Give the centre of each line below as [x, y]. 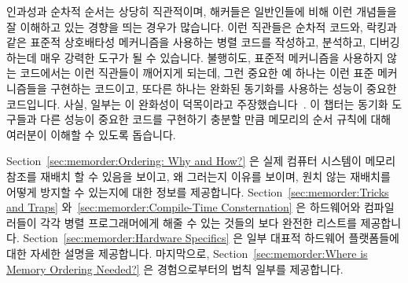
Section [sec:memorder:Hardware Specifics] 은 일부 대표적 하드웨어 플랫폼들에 [211, 238]
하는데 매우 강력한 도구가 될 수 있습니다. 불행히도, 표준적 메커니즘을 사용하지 [195, 57]
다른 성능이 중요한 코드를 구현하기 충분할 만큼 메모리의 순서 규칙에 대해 [216, 119]
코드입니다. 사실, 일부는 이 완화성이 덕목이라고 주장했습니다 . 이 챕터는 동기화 [197, 103]
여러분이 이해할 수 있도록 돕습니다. [91, 134]
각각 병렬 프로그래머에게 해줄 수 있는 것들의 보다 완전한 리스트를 [198, 222]
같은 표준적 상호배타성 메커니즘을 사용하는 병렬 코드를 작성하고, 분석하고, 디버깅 [203, 42]
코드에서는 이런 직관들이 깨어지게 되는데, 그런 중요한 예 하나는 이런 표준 [197, 73]
